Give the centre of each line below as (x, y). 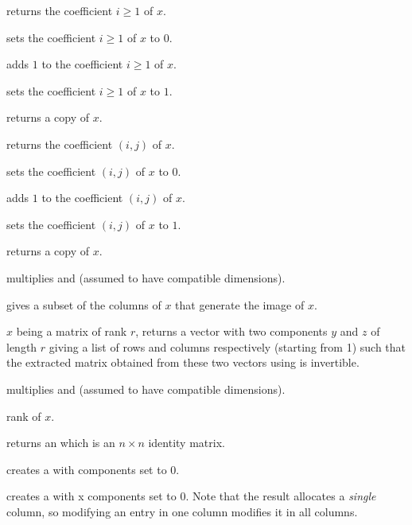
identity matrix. (187, 443)
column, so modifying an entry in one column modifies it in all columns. (182, 511)
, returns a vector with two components (231, 331)
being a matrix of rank (72, 331)
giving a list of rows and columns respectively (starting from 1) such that (227, 346)
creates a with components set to (87, 469)
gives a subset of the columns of (84, 304)
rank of (24, 416)
